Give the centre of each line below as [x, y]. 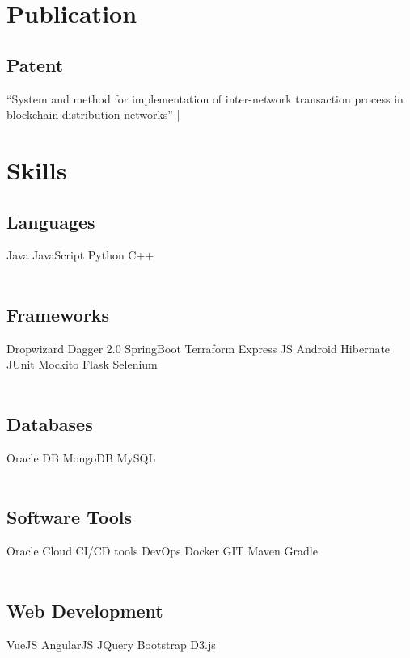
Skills [37, 169]
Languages [51, 221]
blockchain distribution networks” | [93, 114]
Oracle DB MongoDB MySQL [81, 457]
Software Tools [70, 517]
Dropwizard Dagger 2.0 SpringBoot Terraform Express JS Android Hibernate [199, 348]
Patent [35, 64]
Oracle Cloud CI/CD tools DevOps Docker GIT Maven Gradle [162, 551]
